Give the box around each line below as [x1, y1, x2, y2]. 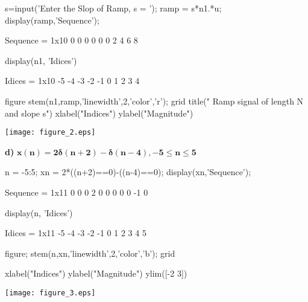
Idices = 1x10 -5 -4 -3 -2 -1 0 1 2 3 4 [5, 74, 140, 87]
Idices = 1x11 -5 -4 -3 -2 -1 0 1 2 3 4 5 [5, 226, 146, 239]
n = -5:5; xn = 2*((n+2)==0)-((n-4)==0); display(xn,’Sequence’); [5, 165, 251, 178]
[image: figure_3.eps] [5, 288, 96, 297]
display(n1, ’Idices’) [5, 54, 77, 66]
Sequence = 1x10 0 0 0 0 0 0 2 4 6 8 [5, 34, 138, 47]
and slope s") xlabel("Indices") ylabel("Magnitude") [5, 106, 193, 119]
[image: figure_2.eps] [5, 128, 96, 137]
